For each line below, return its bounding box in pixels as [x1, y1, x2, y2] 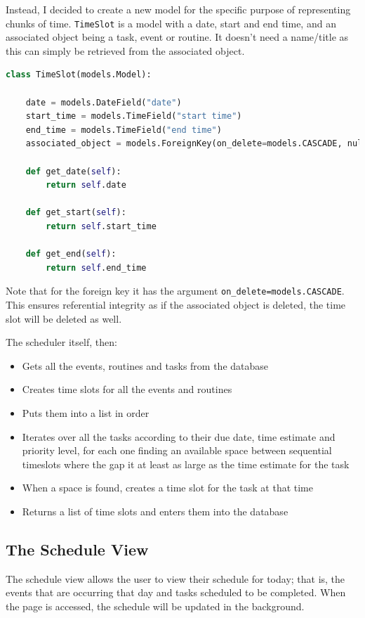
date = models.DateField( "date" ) [25, 97, 182, 108]
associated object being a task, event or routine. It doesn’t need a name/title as [6, 30, 349, 44]
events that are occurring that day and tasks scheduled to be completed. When [6, 585, 346, 600]
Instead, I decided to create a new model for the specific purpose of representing [6, 2, 351, 16]
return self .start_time [46, 221, 157, 231]
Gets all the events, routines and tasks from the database [22, 358, 269, 373]
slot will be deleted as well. [6, 311, 122, 326]
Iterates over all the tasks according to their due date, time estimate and [22, 429, 336, 444]
